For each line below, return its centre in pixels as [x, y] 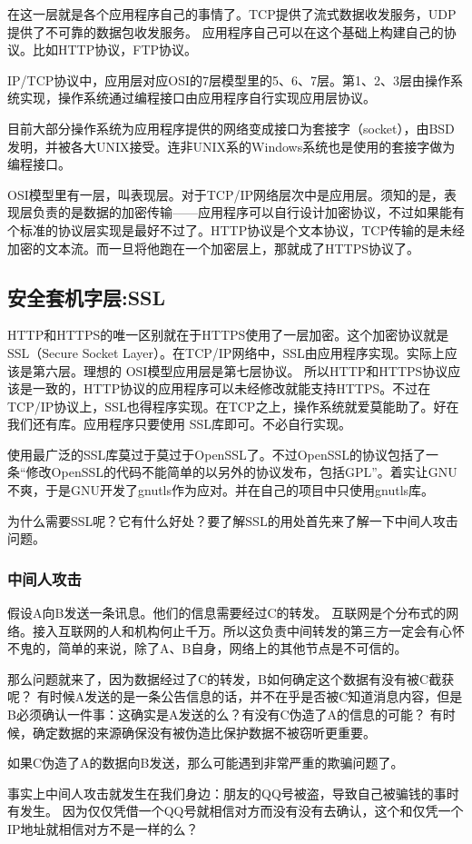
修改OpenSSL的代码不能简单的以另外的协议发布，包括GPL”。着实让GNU [241, 472]
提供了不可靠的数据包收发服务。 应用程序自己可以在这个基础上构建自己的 [226, 31]
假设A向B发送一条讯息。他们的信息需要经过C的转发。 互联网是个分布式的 [227, 613]
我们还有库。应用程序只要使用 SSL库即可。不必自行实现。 [179, 424]
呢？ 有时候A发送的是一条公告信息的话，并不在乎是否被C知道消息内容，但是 [235, 696]
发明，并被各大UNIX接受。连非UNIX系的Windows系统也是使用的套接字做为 [231, 146]
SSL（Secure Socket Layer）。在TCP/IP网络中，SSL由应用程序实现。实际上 [226, 352]
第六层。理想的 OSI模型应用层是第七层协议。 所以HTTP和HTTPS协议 [240, 370]
